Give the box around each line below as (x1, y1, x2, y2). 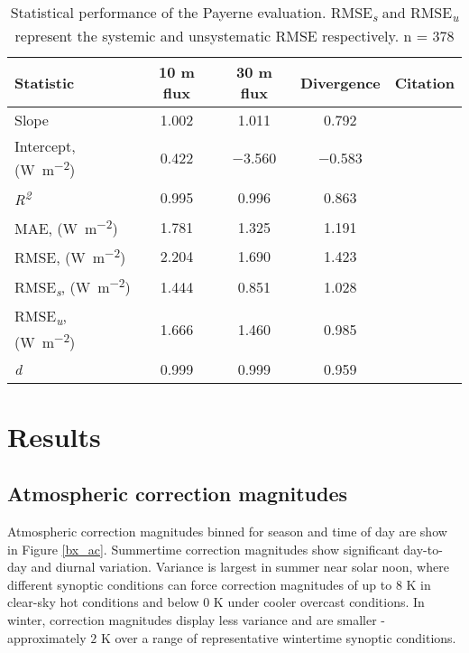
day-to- (403, 539, 443, 558)
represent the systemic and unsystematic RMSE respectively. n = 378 (14, 25, 455, 47)
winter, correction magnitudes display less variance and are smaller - (7, 611, 386, 630)
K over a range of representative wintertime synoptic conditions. (100, 628, 456, 647)
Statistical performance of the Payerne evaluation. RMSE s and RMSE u (10, 2, 459, 26)
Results (7, 417, 101, 454)
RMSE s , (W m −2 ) (14, 273, 131, 301)
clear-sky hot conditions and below (7, 592, 199, 611)
